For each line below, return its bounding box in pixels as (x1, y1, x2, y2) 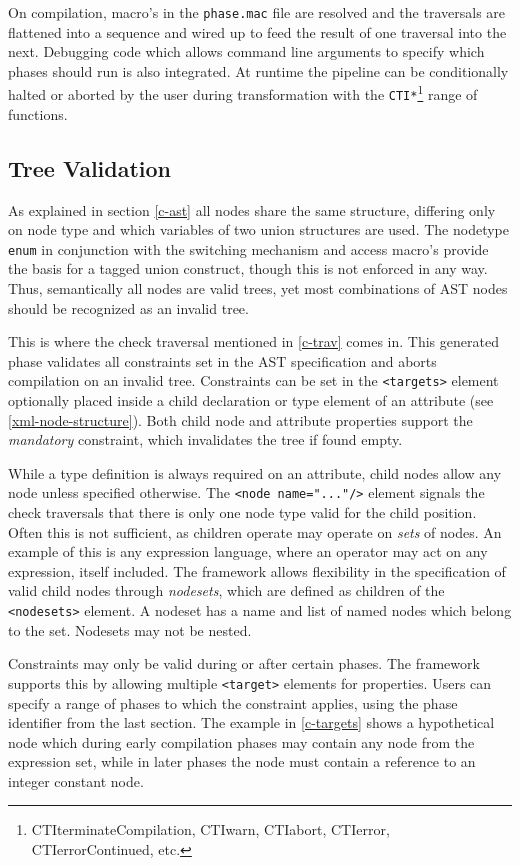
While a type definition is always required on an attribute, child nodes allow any (8, 462, 502, 483)
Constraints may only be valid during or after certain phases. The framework (8, 653, 480, 674)
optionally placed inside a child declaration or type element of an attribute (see (8, 390, 494, 411)
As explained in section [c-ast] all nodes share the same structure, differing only (8, 199, 496, 220)
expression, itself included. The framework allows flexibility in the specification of (8, 560, 506, 581)
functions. (8, 103, 68, 124)
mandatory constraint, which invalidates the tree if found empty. (8, 429, 403, 450)
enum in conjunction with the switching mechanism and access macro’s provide (8, 238, 489, 259)
